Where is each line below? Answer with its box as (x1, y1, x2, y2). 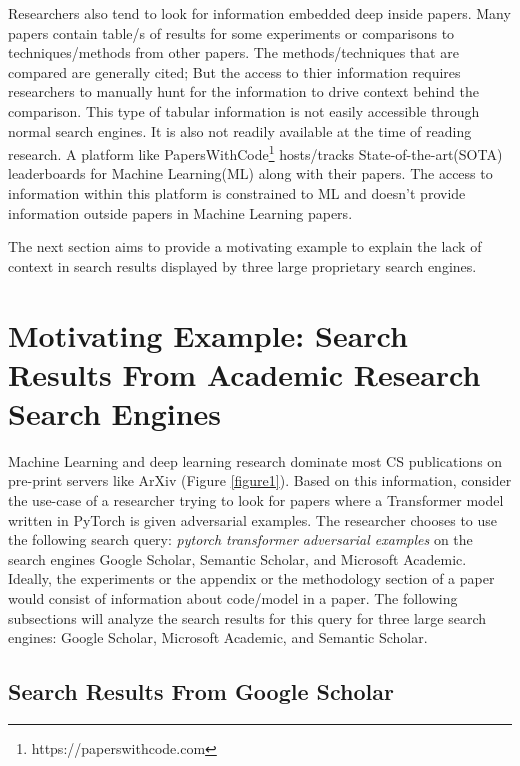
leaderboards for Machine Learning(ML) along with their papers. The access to (8, 163, 493, 184)
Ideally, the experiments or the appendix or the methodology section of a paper (8, 568, 495, 589)
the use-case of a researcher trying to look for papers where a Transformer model (8, 490, 504, 511)
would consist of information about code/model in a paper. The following (8, 588, 458, 609)
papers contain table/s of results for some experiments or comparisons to (8, 22, 455, 43)
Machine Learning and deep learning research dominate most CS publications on (8, 450, 503, 471)
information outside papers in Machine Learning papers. (8, 202, 353, 223)
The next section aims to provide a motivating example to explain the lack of (8, 236, 482, 257)
